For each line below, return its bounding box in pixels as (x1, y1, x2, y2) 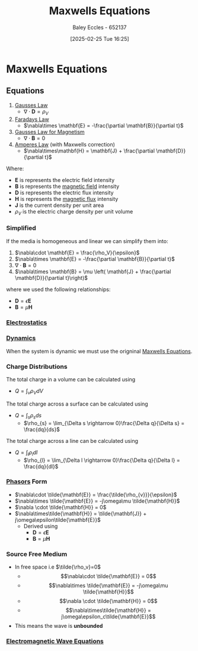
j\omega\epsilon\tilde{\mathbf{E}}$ (14, 516, 101, 523)
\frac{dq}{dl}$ (23, 462, 59, 470)
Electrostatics (6, 318, 47, 327)
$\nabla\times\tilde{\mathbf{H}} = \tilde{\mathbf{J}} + (14, 510, 147, 517)
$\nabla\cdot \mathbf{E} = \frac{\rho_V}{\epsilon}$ (14, 249, 140, 256)
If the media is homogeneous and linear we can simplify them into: (6, 237, 168, 244)
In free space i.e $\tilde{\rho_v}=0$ (14, 563, 101, 570)
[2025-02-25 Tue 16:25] (70, 35, 129, 42)
